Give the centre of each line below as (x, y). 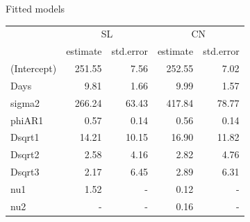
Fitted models (35, 8)
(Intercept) (34, 68)
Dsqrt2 (25, 154)
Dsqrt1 (25, 137)
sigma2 (25, 102)
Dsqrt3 (25, 172)
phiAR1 (27, 120)
